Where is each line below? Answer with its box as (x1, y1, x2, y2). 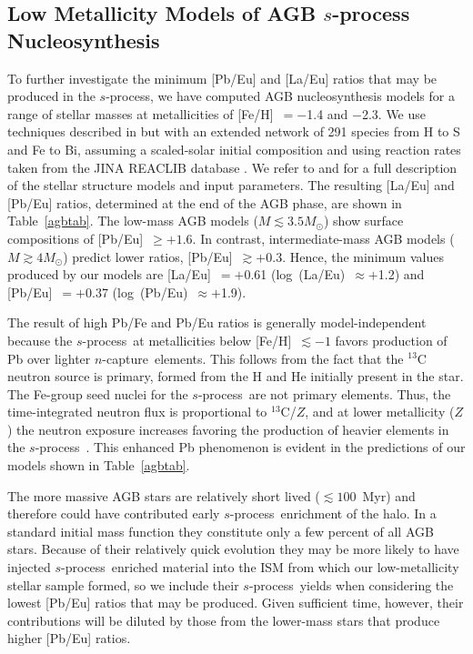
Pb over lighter (7, 348, 91, 367)
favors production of (335, 330, 448, 349)
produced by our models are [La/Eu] (7, 265, 211, 284)
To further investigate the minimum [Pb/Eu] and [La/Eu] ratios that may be (7, 68, 438, 87)
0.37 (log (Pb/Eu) (85, 282, 188, 301)
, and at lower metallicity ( (305, 402, 455, 421)
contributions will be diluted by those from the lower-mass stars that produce (7, 610, 440, 629)
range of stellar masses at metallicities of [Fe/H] (7, 104, 274, 123)
